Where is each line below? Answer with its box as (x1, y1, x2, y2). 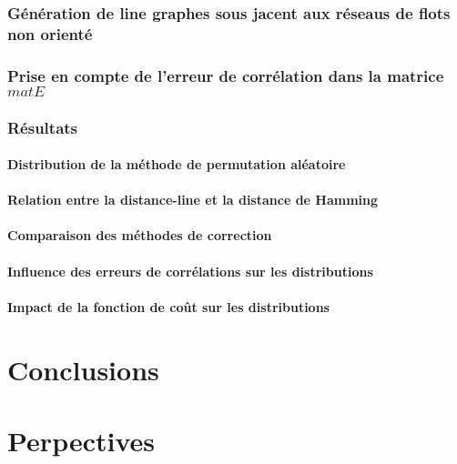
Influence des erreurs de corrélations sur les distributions (7, 261, 373, 280)
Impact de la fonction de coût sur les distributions (7, 297, 330, 316)
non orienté (7, 22, 93, 45)
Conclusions (7, 350, 159, 388)
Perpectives (7, 421, 156, 459)
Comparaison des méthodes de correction (7, 226, 272, 245)
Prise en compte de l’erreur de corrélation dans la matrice (7, 64, 444, 86)
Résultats (7, 116, 78, 138)
